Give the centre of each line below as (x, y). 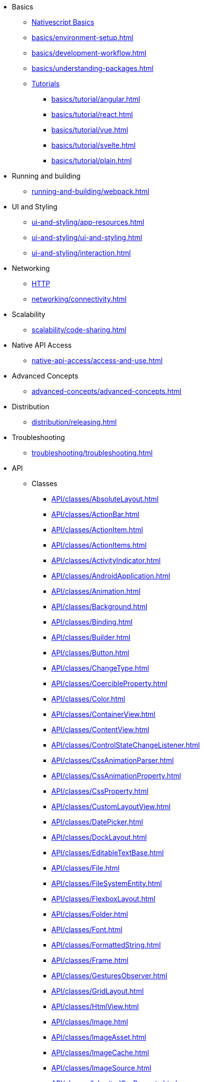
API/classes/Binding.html (92, 622)
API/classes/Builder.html (91, 637)
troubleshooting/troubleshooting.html (92, 453)
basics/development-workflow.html (89, 53)
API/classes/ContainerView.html (103, 714)
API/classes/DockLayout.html (99, 837)
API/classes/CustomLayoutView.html (111, 806)
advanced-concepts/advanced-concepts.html (107, 391)
